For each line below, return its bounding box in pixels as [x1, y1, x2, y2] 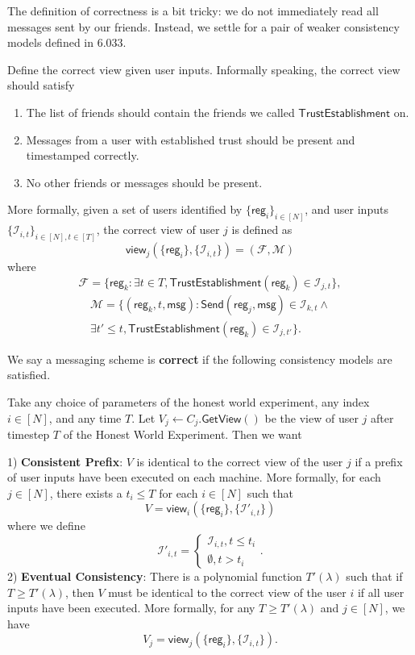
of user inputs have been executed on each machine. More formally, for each [7, 469, 381, 486]
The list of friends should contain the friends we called [26, 103, 295, 120]
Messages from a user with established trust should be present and [26, 131, 355, 148]
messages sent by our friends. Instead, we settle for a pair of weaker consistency [7, 18, 400, 35]
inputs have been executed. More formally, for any [7, 599, 255, 616]
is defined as [231, 221, 293, 238]
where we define [7, 517, 85, 534]
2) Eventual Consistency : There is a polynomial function [7, 567, 302, 584]
